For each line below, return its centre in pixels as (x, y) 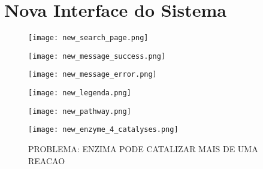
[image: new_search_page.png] (88, 38)
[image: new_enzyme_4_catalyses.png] (103, 130)
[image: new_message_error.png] (93, 75)
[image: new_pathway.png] (80, 111)
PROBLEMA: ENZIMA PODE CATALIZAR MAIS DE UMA (143, 149)
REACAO (47, 160)
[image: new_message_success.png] (97, 56)
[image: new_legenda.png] (80, 93)
